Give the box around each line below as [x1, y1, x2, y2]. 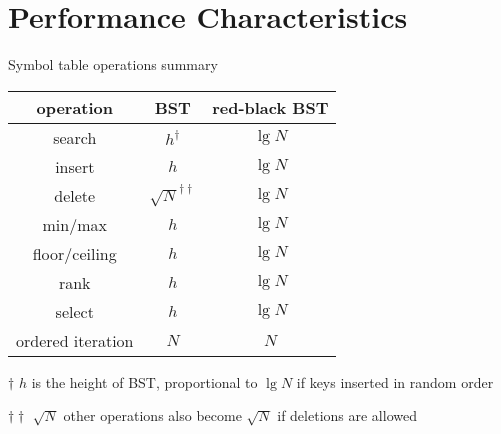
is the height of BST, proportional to [31, 371, 258, 392]
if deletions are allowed [277, 405, 417, 426]
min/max [42, 212, 107, 236]
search [53, 125, 97, 149]
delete [54, 183, 96, 207]
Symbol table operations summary [8, 54, 218, 75]
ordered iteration [16, 328, 134, 352]
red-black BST [212, 95, 329, 119]
